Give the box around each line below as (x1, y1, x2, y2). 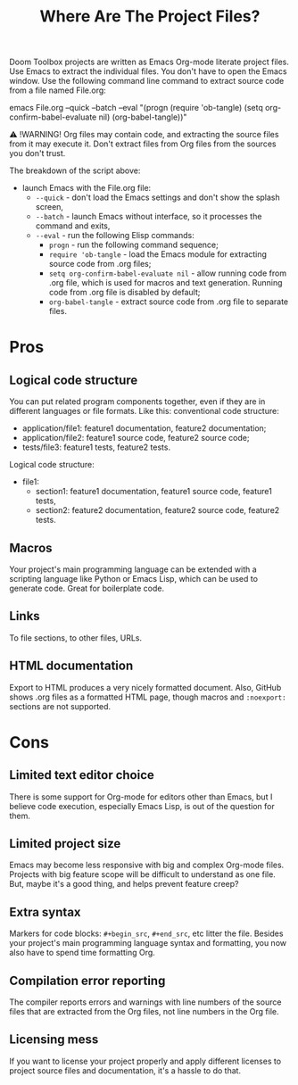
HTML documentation (9, 658, 134, 674)
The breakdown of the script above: (9, 165, 141, 176)
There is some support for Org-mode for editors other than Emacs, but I (9, 791, 273, 802)
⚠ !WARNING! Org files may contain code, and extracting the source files (9, 129, 279, 140)
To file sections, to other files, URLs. (9, 632, 143, 643)
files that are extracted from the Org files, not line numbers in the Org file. (9, 1006, 279, 1017)
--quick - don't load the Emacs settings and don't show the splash (35, 192, 281, 203)
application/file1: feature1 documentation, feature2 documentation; (21, 423, 267, 434)
